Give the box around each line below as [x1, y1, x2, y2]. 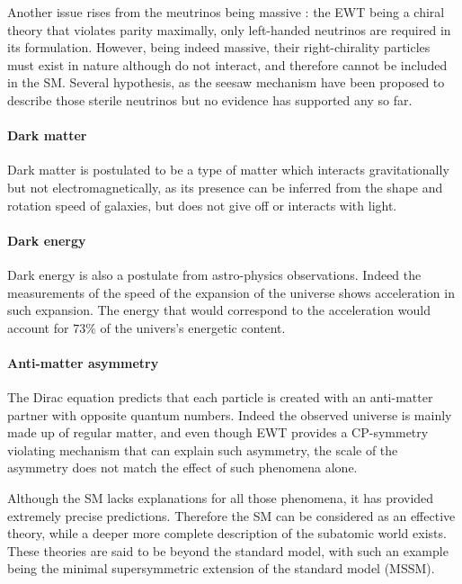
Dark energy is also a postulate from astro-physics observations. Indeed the [7, 265, 422, 283]
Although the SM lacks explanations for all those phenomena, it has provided [7, 489, 434, 508]
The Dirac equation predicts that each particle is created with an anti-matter [7, 388, 433, 407]
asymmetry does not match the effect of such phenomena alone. [7, 458, 358, 477]
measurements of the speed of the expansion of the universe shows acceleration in [7, 283, 455, 301]
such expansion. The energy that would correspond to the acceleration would [7, 301, 431, 319]
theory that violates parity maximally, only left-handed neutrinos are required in [7, 20, 451, 39]
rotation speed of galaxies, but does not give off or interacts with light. [7, 195, 397, 214]
